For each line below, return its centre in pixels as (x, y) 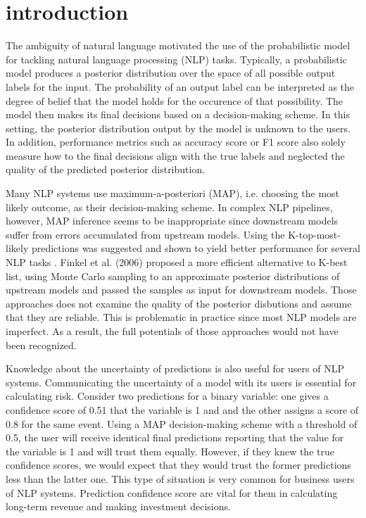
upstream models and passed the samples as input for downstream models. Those (181, 290)
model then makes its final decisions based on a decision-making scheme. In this (178, 114)
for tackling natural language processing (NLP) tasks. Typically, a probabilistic (176, 59)
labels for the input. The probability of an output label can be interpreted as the (180, 86)
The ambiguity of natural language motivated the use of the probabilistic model (178, 45)
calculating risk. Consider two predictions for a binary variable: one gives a (167, 396)
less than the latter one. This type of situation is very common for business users (180, 478)
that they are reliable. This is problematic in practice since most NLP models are (181, 317)
